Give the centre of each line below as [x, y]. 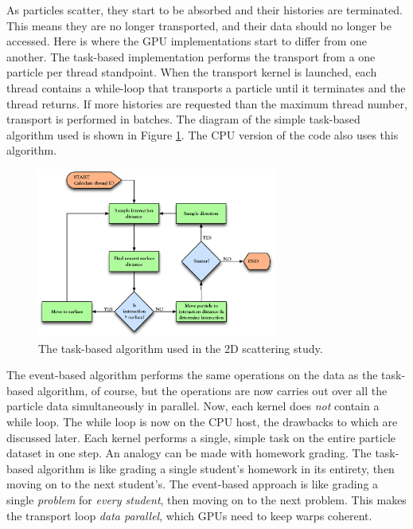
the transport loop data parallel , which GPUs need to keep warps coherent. [189, 515]
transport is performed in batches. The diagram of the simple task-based [183, 119]
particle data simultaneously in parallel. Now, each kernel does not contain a [193, 406]
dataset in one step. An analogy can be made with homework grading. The [189, 453]
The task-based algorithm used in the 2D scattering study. [181, 348]
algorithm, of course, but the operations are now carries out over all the [212, 390]
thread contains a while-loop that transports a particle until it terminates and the [206, 87]
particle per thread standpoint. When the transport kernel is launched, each [192, 72]
